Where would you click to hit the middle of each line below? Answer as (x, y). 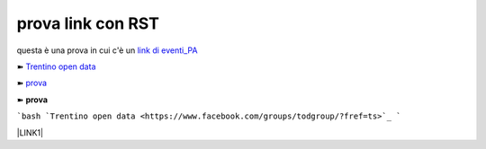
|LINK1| (30, 132)
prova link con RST (88, 23)
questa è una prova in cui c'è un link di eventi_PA (107, 50)
